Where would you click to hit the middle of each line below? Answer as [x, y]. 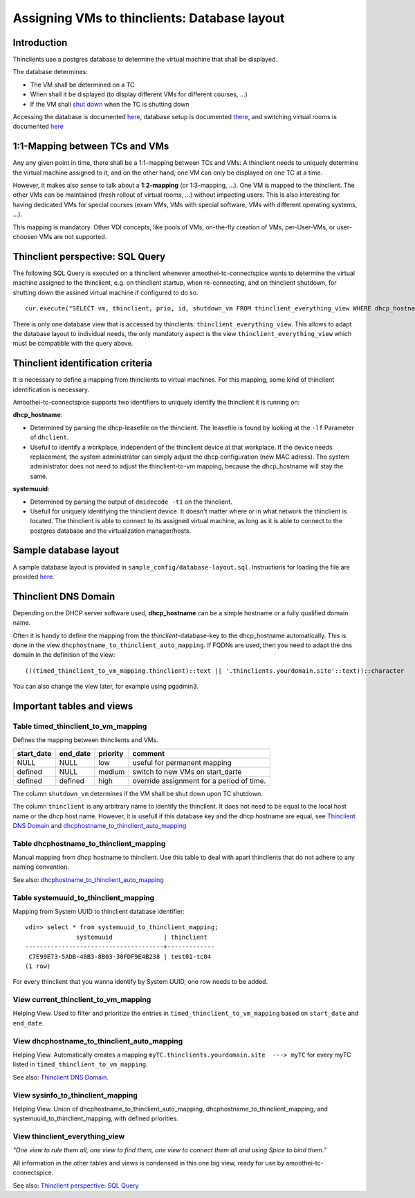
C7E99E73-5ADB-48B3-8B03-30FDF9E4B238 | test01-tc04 [120, 957]
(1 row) [38, 966]
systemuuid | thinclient [142, 937]
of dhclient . [49, 437]
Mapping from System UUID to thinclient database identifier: [99, 911]
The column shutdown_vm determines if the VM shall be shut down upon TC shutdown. [138, 793]
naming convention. [41, 867]
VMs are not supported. [73, 237]
